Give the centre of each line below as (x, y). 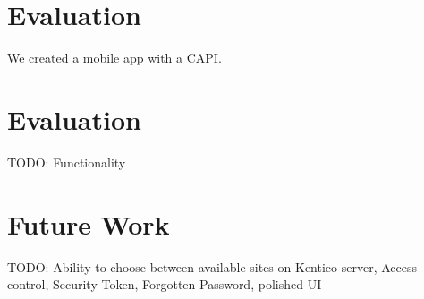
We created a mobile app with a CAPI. (114, 58)
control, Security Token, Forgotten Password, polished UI (165, 284)
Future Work (89, 223)
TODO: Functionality (67, 162)
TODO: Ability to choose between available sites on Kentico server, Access (212, 266)
